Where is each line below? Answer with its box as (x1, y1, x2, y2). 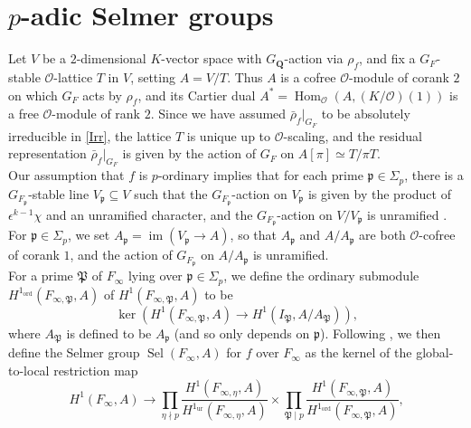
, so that (230, 225, 278, 244)
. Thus (227, 67, 263, 86)
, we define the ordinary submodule (223, 266, 419, 285)
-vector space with (161, 49, 262, 68)
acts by (82, 85, 122, 104)
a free (8, 104, 39, 123)
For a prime (8, 266, 73, 285)
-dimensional (76, 49, 146, 68)
